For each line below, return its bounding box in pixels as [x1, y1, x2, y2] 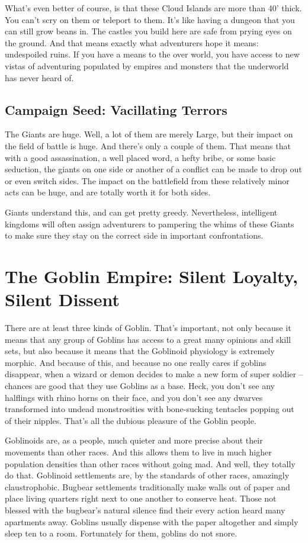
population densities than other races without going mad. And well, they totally [5, 457, 296, 470]
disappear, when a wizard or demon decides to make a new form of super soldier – [5, 368, 303, 380]
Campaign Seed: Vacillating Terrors [5, 100, 227, 118]
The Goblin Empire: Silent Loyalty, [5, 264, 298, 288]
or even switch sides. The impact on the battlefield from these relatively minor [5, 174, 290, 187]
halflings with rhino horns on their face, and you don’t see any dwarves [5, 391, 263, 403]
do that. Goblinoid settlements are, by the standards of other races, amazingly [5, 469, 290, 481]
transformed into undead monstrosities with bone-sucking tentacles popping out [5, 403, 294, 415]
